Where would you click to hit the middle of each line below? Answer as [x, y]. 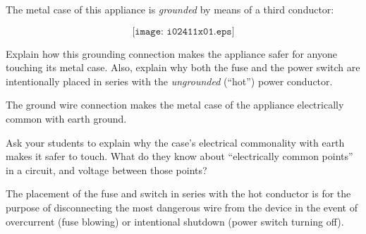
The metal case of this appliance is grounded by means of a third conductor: [170, 9]
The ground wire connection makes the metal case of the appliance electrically [175, 105]
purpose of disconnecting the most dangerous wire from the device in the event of [182, 207]
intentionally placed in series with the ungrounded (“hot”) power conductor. [169, 81]
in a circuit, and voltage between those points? [106, 170]
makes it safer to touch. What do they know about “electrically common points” [179, 156]
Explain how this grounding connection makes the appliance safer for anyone [171, 53]
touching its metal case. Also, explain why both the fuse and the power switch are [183, 67]
